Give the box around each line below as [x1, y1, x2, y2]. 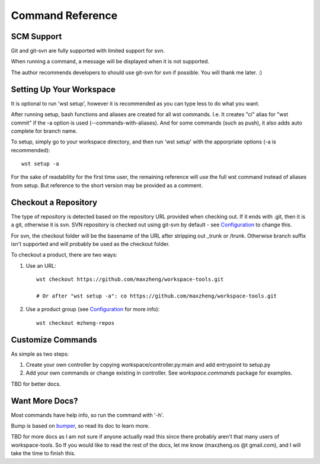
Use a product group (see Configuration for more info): [25, 306, 160, 313]
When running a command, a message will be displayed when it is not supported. [11, 58, 210, 65]
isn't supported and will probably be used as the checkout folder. [11, 240, 170, 247]
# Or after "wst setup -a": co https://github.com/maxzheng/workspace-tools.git [36, 292, 277, 299]
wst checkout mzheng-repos [36, 319, 115, 326]
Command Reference [11, 9, 118, 22]
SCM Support [11, 31, 62, 41]
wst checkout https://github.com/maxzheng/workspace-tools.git [36, 276, 224, 283]
